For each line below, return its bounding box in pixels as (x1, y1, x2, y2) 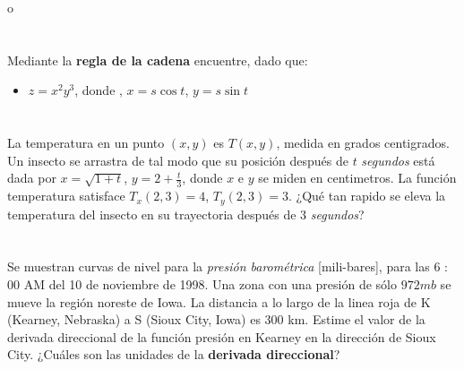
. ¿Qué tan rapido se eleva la (288, 186, 446, 205)
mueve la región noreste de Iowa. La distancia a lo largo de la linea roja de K (7, 292, 431, 311)
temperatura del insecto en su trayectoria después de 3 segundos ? (7, 204, 365, 223)
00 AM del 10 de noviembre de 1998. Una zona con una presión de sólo (7, 275, 397, 293)
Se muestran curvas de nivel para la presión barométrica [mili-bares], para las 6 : (7, 257, 448, 276)
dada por (7, 168, 56, 187)
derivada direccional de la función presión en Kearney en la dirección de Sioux (7, 327, 436, 346)
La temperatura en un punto (7, 133, 165, 152)
